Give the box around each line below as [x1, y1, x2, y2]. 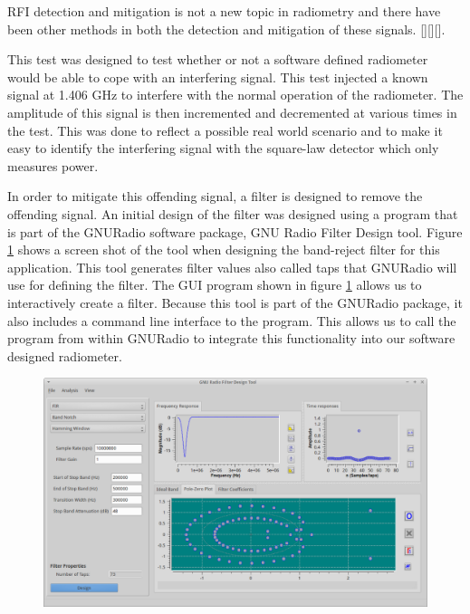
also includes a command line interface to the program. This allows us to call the [7, 311, 456, 330]
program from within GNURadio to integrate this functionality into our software [7, 329, 456, 348]
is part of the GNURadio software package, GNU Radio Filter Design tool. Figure [7, 222, 463, 241]
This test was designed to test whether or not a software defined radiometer [7, 50, 428, 69]
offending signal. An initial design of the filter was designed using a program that [7, 204, 458, 223]
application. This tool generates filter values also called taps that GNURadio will [7, 257, 457, 276]
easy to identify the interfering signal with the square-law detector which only [7, 139, 439, 158]
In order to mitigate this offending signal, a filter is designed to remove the [7, 187, 423, 206]
